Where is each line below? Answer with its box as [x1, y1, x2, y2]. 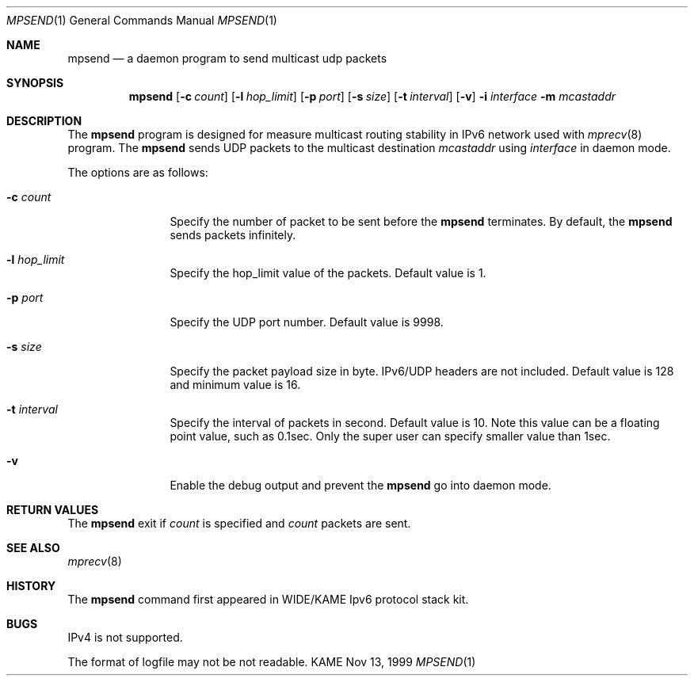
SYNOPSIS [6, 76, 64, 90]
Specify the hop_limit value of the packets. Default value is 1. [170, 266, 486, 280]
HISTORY [6, 579, 56, 592]
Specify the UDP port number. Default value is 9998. [170, 315, 444, 329]
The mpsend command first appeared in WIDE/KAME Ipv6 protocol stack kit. [67, 592, 469, 606]
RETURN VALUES [6, 503, 99, 516]
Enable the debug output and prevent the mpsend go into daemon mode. [170, 478, 551, 492]
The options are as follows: [67, 166, 208, 179]
